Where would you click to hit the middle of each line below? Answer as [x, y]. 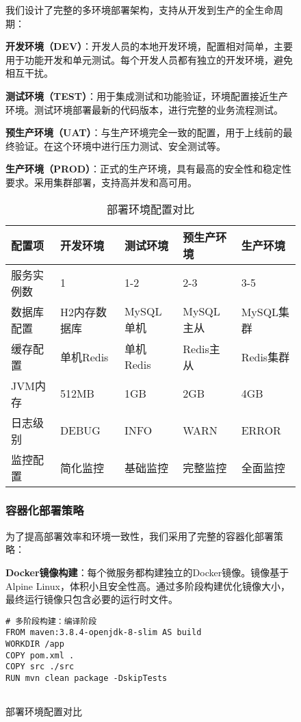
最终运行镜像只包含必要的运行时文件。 [92, 599]
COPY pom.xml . [40, 655]
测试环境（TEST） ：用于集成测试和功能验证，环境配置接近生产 [147, 95]
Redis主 [201, 348]
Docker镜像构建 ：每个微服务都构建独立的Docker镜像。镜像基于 [147, 572]
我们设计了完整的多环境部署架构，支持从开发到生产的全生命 [140, 10]
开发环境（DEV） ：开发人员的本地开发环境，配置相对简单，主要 [149, 46]
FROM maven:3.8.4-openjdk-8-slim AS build [104, 633]
